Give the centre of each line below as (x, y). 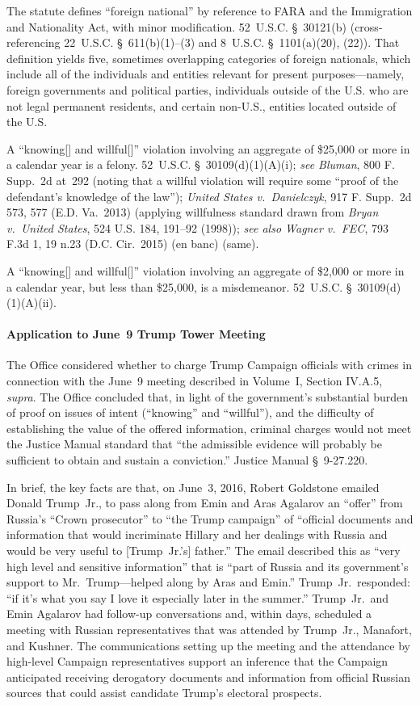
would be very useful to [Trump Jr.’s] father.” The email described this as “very (204, 551)
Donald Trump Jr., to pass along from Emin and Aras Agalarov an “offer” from (205, 503)
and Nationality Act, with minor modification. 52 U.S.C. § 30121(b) (177, 26)
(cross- (366, 26)
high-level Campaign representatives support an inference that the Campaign (197, 661)
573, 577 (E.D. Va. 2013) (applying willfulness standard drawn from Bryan (193, 212)
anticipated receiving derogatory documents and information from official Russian (208, 677)
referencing (34, 42)
